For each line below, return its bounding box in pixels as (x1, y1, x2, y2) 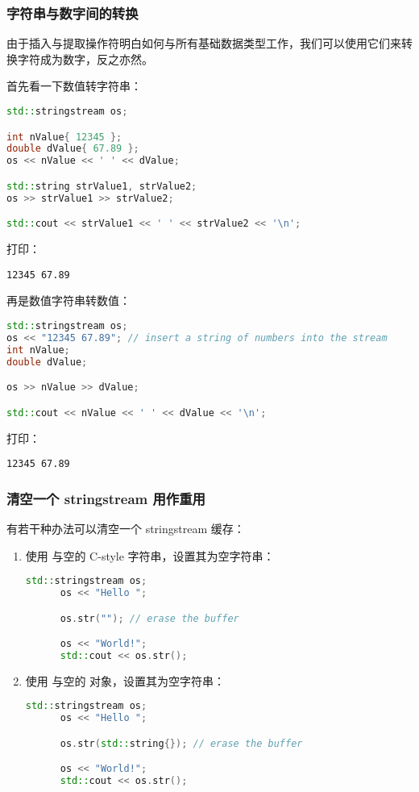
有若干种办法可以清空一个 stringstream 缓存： (6, 519, 245, 536)
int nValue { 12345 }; (6, 131, 122, 143)
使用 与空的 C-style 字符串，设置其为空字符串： (25, 547, 275, 564)
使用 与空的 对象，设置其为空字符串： (25, 672, 226, 689)
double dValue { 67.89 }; (6, 143, 139, 155)
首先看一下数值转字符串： (6, 77, 142, 94)
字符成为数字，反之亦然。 (17, 50, 153, 67)
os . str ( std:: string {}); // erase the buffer (60, 737, 303, 749)
